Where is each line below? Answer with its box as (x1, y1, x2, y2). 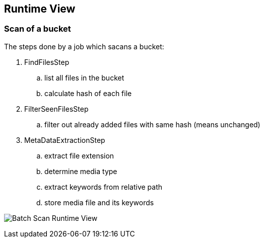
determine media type (44, 167, 117, 176)
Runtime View (4, 3, 76, 15)
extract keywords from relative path (44, 182, 163, 191)
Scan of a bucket (4, 24, 71, 34)
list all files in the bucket (44, 73, 124, 82)
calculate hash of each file (44, 89, 132, 98)
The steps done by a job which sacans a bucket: (4, 42, 164, 51)
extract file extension (44, 151, 114, 160)
